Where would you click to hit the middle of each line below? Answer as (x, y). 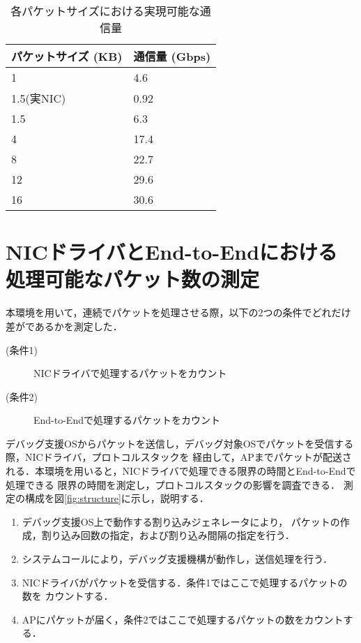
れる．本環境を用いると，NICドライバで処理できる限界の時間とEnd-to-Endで (181, 471)
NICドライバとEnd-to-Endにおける (172, 252)
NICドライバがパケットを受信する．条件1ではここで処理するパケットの (185, 582)
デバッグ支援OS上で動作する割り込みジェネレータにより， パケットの (181, 521)
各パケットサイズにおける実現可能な (105, 11)
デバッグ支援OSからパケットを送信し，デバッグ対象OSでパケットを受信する (180, 443)
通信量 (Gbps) (172, 56)
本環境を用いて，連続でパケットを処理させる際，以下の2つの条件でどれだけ (178, 312)
